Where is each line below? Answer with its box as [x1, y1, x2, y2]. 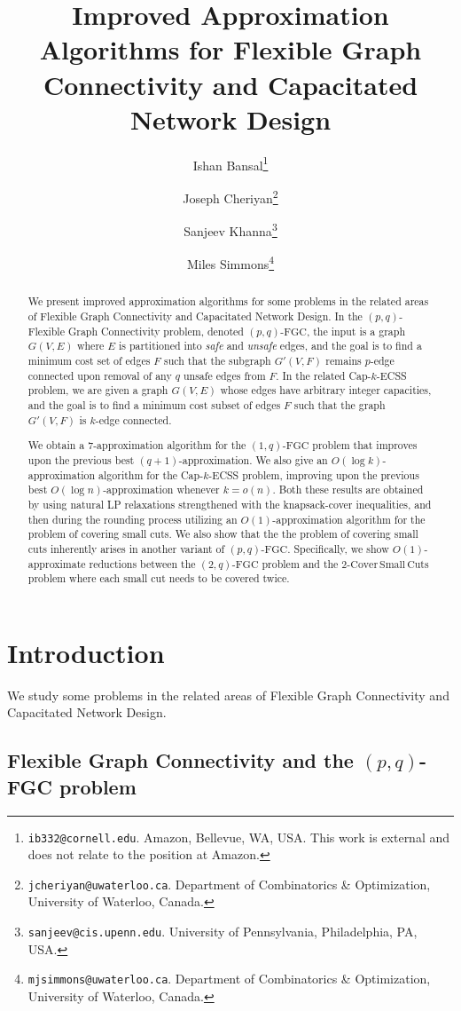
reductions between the [89, 556, 196, 571]
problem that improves [312, 438, 418, 453]
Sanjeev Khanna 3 [184, 219, 277, 240]
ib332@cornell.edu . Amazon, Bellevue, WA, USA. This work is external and [27, 827, 450, 846]
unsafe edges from [183, 367, 266, 383]
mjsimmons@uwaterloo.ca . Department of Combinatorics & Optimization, [27, 969, 431, 988]
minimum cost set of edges [27, 353, 151, 368]
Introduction [7, 634, 165, 670]
